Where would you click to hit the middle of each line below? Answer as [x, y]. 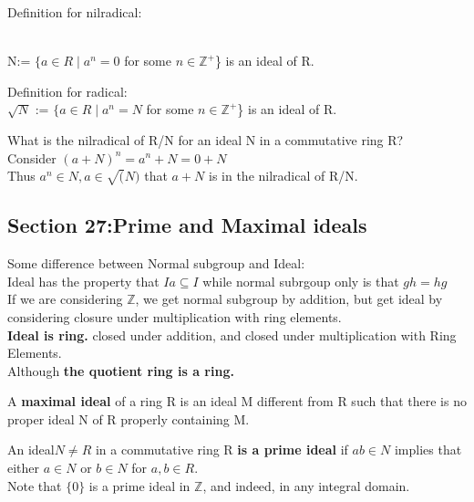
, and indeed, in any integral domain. [306, 485]
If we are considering [65, 299]
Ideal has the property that [83, 281]
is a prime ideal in [139, 485]
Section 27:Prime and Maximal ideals [187, 225]
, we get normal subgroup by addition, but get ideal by [289, 299]
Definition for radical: [67, 91]
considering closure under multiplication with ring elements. [175, 316]
